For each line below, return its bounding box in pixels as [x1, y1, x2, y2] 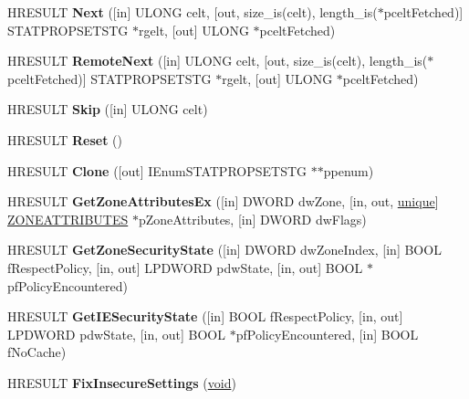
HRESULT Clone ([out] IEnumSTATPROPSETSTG [7, 161, 307, 180]
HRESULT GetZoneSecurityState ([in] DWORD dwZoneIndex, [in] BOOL [7, 240, 442, 259]
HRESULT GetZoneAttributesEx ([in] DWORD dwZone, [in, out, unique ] [7, 192, 439, 211]
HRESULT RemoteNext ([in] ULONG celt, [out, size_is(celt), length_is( [7, 51, 428, 70]
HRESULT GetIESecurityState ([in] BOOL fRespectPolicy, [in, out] [7, 307, 403, 326]
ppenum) [323, 161, 374, 180]
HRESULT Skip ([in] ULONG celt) [7, 100, 208, 119]
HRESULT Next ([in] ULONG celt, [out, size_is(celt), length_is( [7, 3, 378, 21]
